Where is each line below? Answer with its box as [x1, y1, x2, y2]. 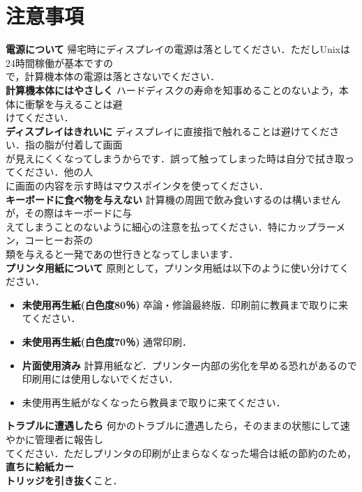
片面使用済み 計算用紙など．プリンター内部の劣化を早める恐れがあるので [22, 358, 357, 372]
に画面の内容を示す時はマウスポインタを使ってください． [6, 178, 269, 193]
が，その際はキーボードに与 [6, 206, 133, 220]
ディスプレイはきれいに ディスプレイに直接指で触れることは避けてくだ [6, 123, 330, 138]
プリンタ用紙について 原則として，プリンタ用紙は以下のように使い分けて [6, 260, 340, 275]
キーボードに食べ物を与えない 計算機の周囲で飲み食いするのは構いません [6, 192, 341, 206]
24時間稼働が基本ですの [6, 55, 113, 70]
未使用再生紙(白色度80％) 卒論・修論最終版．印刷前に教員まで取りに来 [22, 297, 349, 312]
